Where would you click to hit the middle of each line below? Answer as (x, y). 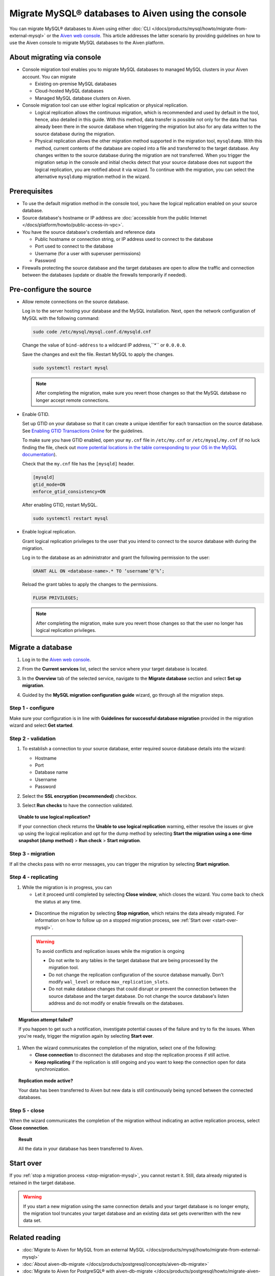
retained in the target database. (43, 1183)
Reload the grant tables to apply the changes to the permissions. (90, 584)
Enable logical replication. (49, 532)
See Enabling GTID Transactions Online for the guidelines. (83, 431)
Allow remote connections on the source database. (76, 302)
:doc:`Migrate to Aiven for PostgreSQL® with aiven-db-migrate (87, 1271)
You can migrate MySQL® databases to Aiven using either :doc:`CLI (80, 29)
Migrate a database (41, 647)
